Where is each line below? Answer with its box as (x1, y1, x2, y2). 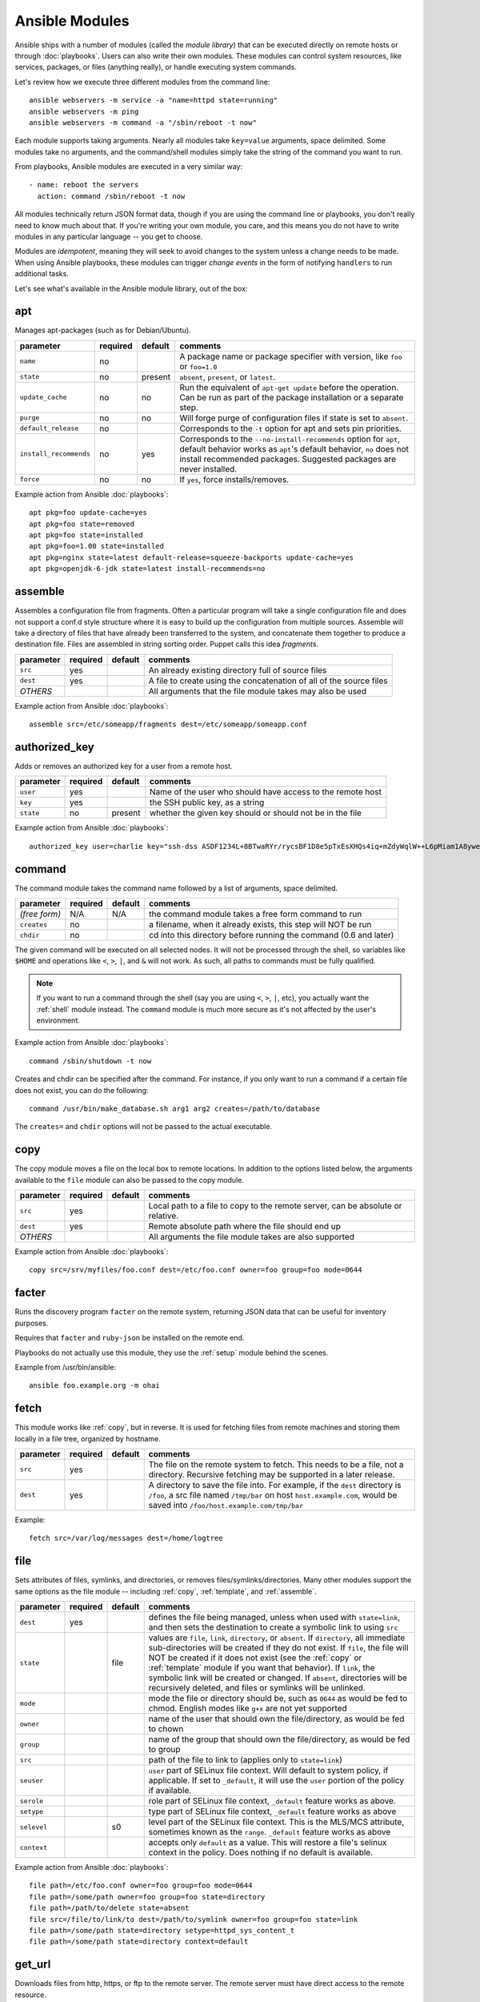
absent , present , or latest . (179, 371, 276, 382)
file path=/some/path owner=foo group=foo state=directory (29, 1892, 266, 1901)
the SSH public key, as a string (149, 797, 265, 808)
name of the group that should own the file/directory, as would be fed (148, 1734, 410, 1745)
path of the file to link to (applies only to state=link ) (148, 1755, 343, 1766)
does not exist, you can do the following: (14, 1085, 149, 1095)
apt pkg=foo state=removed (29, 519, 135, 529)
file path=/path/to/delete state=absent (29, 1904, 190, 1913)
